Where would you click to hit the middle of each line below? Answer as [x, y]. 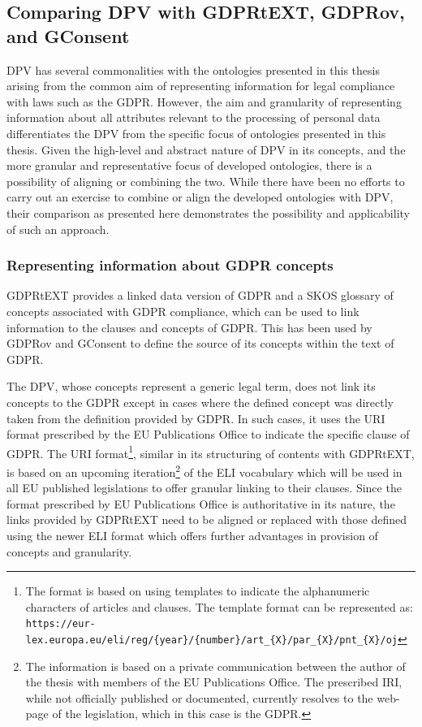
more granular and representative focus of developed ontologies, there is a [189, 165]
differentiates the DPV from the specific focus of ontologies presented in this [196, 133]
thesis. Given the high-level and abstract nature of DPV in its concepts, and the [206, 149]
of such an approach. [58, 229]
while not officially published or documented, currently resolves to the [199, 697]
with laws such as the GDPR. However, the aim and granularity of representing [204, 101]
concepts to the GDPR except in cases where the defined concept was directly [200, 402]
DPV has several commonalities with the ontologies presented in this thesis [193, 69]
